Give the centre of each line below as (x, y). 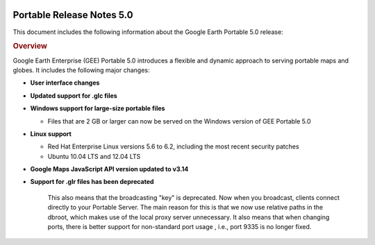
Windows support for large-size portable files (98, 108)
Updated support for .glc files (74, 95)
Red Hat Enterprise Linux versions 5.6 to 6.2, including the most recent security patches (173, 146)
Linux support (51, 134)
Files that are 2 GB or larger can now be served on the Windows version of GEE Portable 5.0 (180, 121)
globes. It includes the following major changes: (81, 70)
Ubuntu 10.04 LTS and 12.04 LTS (94, 156)
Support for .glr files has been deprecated (92, 182)
